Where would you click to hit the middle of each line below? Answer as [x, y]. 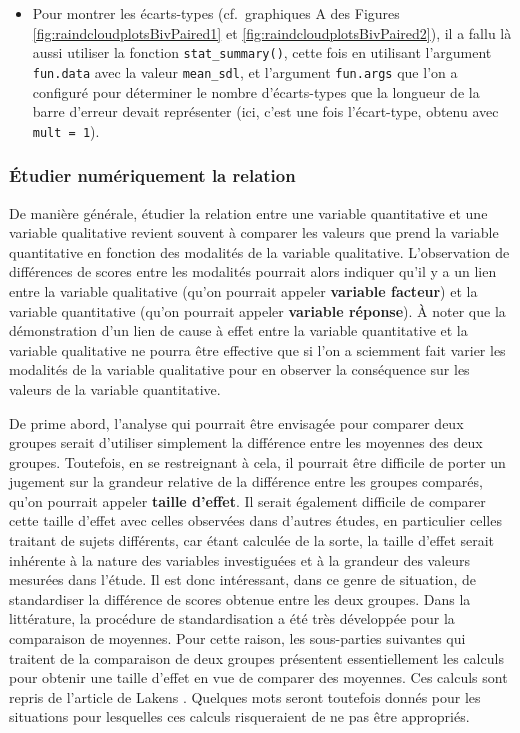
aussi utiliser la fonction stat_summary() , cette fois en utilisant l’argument [262, 52]
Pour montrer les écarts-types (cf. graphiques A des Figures [216, 13]
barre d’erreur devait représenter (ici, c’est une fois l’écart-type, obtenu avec [265, 111]
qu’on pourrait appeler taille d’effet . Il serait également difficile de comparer [247, 500]
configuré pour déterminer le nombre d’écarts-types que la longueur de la [256, 91]
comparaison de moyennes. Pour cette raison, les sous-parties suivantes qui [237, 638]
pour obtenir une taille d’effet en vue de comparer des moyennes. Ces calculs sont [258, 677]
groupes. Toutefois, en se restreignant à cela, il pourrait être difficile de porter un [257, 461]
